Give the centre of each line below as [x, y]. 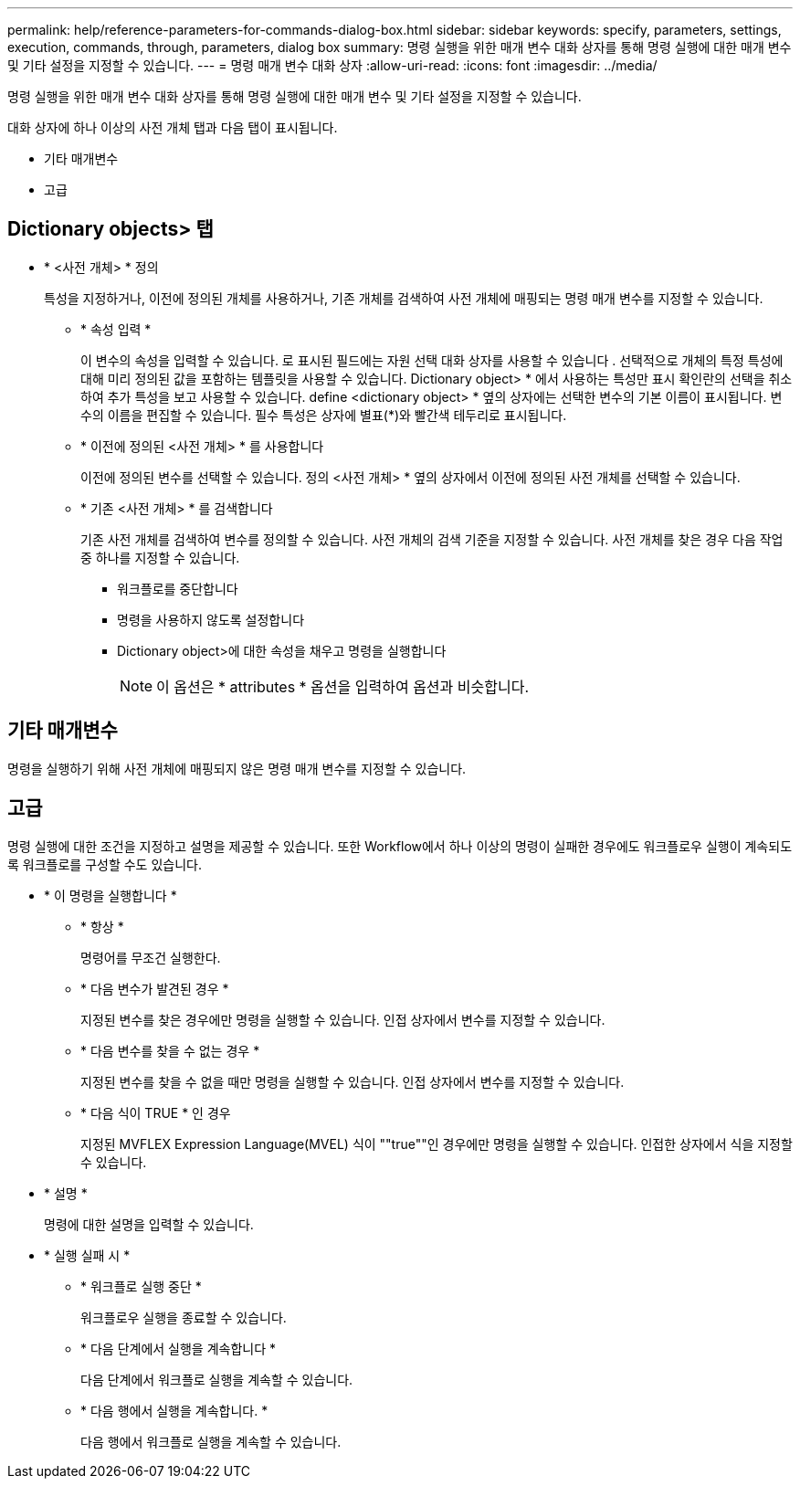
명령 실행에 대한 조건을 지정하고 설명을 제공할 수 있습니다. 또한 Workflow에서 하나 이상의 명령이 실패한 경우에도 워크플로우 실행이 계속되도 [400, 846]
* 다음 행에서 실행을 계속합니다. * [174, 1410]
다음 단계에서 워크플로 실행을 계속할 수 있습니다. [217, 1379]
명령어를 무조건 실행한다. [151, 957]
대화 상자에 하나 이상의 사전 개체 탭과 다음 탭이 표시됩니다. [173, 127]
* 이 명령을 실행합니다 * [111, 895]
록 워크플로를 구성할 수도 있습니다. [105, 864]
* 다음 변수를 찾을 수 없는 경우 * [170, 1050]
